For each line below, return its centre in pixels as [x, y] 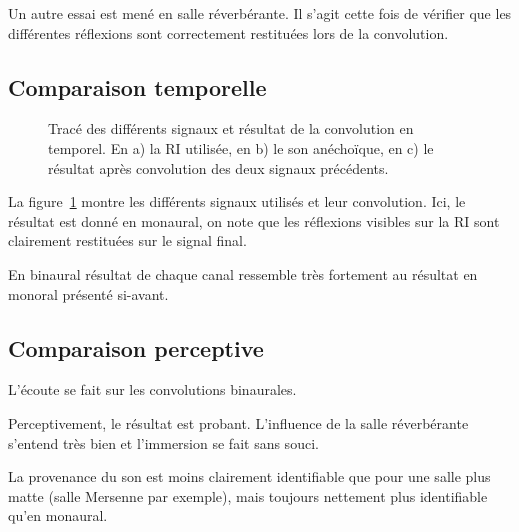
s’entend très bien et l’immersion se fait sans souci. [163, 442]
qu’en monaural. [58, 515]
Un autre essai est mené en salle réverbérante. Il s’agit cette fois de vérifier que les [260, 13]
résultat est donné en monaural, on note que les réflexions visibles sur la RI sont [254, 220]
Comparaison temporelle [137, 86]
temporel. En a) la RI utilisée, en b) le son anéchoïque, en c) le [241, 147]
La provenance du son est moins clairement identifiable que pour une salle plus [249, 476]
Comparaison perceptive [136, 347]
